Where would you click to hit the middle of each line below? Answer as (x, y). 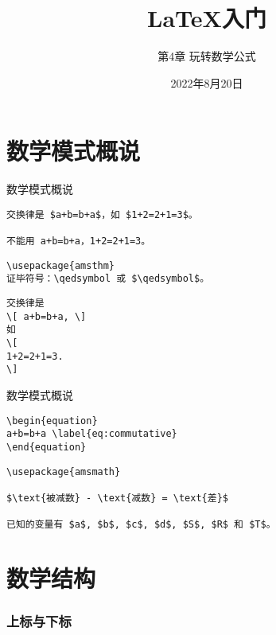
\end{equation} (47, 447)
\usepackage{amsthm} (61, 265)
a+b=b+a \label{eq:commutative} (92, 434)
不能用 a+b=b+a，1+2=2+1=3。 (79, 242)
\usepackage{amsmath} (64, 471)
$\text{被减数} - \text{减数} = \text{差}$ (117, 498)
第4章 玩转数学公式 (207, 56)
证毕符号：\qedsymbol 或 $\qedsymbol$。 (108, 279)
